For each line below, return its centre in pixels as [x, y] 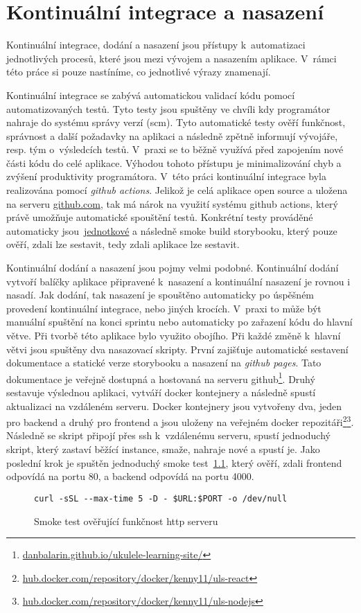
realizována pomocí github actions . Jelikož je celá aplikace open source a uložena [177, 190]
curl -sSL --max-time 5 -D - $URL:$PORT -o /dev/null [161, 498]
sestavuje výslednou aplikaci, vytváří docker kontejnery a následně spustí [161, 392]
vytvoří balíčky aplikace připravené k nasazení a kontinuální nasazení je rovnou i [178, 281]
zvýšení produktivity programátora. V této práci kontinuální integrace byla [166, 176]
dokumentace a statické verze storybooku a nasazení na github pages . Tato [164, 363]
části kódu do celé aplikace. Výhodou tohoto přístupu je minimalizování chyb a [174, 162]
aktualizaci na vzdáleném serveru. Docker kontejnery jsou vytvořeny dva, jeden [174, 406]
